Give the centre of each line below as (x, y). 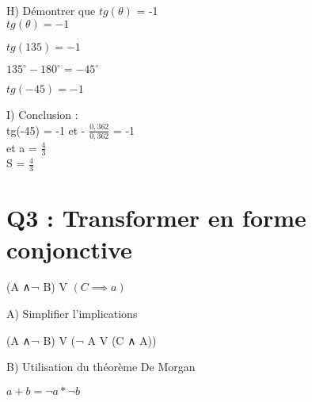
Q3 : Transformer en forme (156, 218)
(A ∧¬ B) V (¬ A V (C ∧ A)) (82, 340)
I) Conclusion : (42, 115)
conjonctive (69, 249)
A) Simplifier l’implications (72, 314)
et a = (22, 147)
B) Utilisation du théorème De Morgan (101, 367)
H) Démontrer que (51, 10)
